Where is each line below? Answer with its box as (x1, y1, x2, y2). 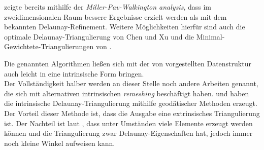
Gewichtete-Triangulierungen (4, 41, 94, 52)
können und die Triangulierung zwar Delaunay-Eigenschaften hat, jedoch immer (4, 128, 253, 138)
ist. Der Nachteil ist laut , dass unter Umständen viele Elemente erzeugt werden (4, 118, 253, 128)
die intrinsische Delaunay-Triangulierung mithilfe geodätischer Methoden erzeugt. (4, 98, 257, 108)
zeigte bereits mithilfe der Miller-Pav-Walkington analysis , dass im (4, 2, 211, 12)
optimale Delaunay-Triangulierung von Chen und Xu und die (4, 31, 194, 42)
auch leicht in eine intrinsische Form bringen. (4, 68, 144, 79)
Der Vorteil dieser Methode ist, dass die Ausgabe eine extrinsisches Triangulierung (4, 107, 260, 118)
